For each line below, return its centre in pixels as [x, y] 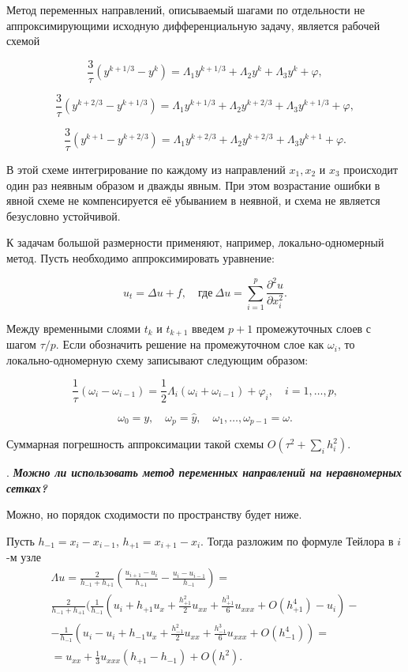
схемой [23, 41]
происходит [371, 169]
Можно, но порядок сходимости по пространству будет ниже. [154, 514]
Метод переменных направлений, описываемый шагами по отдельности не [186, 9]
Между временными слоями [73, 328]
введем [208, 328]
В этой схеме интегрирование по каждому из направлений [146, 169]
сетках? [27, 487]
